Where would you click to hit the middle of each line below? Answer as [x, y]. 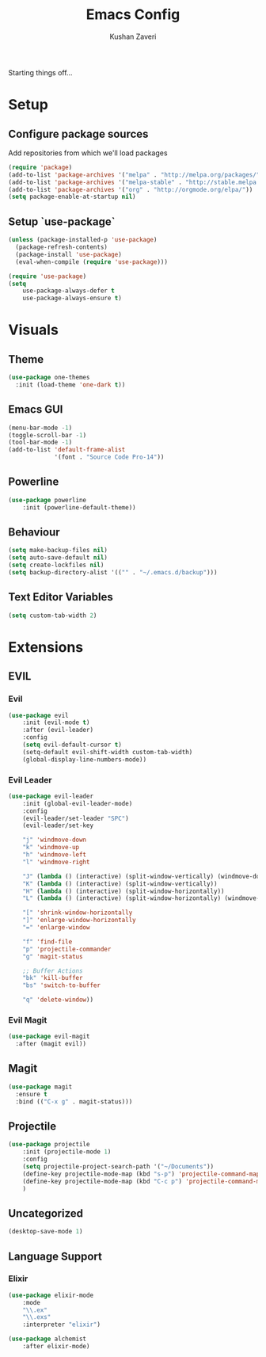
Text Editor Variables [61, 597]
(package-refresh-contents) [62, 247]
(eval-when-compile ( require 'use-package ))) [92, 262]
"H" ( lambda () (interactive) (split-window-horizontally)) [123, 891]
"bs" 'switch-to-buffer [62, 985]
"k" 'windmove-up [51, 848]
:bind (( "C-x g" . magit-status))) [74, 1102]
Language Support [55, 1256]
